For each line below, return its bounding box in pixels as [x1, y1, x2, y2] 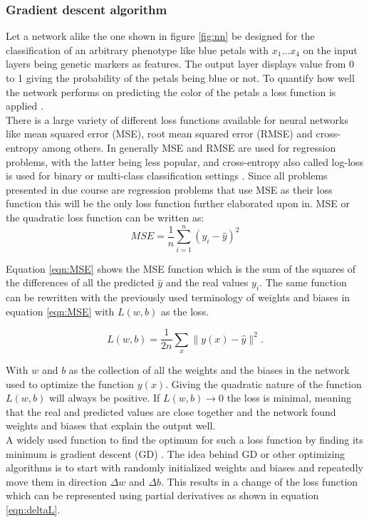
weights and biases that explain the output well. [6, 418, 216, 433]
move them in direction [6, 474, 107, 489]
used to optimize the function [6, 376, 135, 391]
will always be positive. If [48, 390, 160, 405]
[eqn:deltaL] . [6, 502, 61, 517]
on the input [303, 42, 358, 57]
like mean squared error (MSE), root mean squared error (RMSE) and [6, 126, 313, 141]
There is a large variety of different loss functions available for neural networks [6, 112, 348, 127]
